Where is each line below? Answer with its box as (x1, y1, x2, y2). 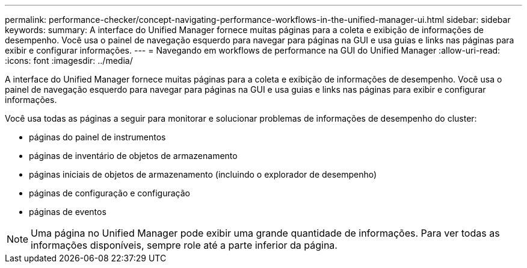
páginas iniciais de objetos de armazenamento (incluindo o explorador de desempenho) (29, 169, 377, 179)
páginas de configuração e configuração (29, 188, 190, 198)
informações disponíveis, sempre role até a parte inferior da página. (31, 239, 337, 251)
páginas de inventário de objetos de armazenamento (29, 151, 238, 161)
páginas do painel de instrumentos (29, 132, 166, 142)
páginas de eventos (29, 207, 106, 217)
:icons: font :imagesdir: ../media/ (5, 55, 133, 66)
